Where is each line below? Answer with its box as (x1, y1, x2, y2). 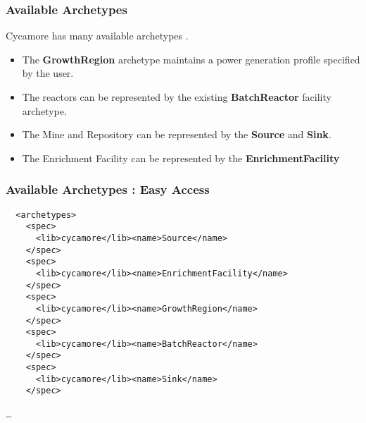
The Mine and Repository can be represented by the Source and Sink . (22, 127, 332, 142)
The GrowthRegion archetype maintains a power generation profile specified (22, 51, 360, 66)
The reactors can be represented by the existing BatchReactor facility (22, 90, 332, 104)
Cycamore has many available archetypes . (6, 28, 189, 43)
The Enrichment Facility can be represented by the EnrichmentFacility (22, 150, 340, 165)
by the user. (22, 66, 74, 80)
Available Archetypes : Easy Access (6, 180, 210, 198)
